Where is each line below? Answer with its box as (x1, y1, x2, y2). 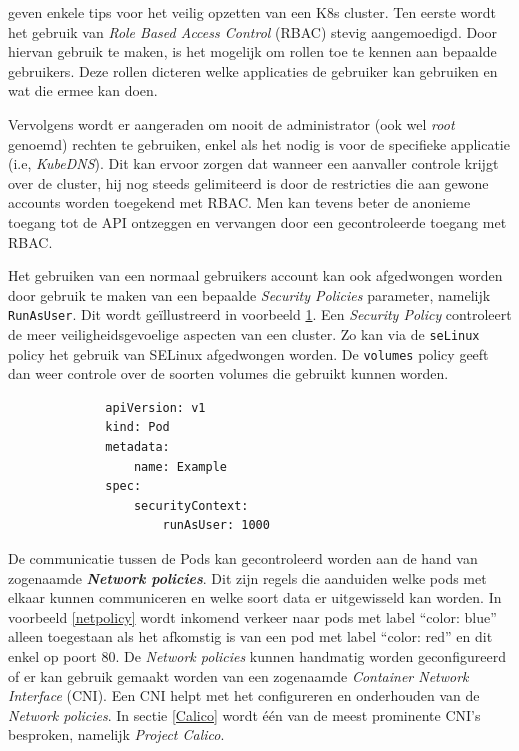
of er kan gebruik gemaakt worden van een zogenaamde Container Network (8, 665, 469, 686)
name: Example (133, 459, 227, 474)
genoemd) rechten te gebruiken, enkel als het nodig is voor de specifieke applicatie (8, 133, 510, 154)
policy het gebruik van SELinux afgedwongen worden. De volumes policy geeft (8, 343, 489, 364)
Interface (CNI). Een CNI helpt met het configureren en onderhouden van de (8, 685, 480, 706)
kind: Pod (105, 420, 170, 435)
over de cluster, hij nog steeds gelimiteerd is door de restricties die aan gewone (8, 172, 489, 193)
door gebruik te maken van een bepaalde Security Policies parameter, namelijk (8, 284, 491, 305)
